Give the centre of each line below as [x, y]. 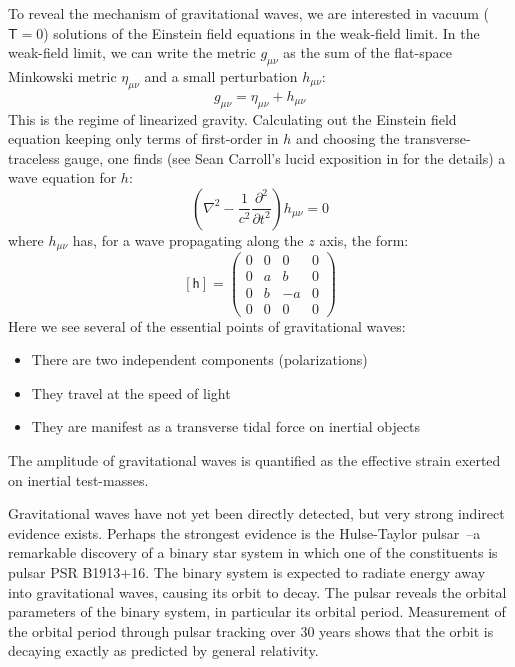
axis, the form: [364, 239]
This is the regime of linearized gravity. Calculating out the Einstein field [232, 118]
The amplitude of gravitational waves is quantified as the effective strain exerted [254, 459]
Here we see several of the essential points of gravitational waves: [207, 325]
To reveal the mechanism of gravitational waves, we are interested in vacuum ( [248, 13]
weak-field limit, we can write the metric [132, 52]
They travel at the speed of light [131, 392]
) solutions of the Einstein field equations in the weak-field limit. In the [261, 32]
